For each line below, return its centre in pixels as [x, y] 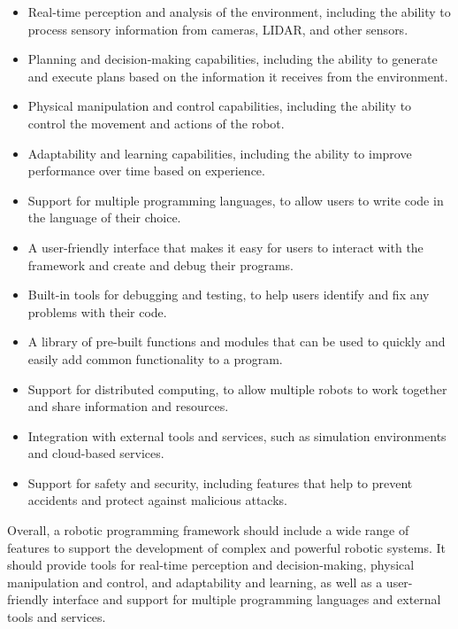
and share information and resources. [128, 406]
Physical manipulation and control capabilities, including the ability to [220, 106]
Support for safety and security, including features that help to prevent [220, 482]
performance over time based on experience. [146, 171]
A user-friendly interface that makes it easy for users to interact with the [225, 247]
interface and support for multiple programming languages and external [247, 599]
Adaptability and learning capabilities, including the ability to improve [220, 153]
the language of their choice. [104, 217]
